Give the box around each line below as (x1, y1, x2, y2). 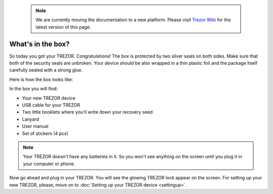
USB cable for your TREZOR (22, 102, 80, 108)
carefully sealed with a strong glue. (9, 67, 83, 73)
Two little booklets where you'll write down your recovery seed (22, 109, 153, 115)
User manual (22, 123, 49, 129)
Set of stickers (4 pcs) (22, 130, 68, 136)
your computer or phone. (23, 161, 75, 167)
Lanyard (22, 116, 39, 122)
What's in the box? (9, 39, 70, 48)
